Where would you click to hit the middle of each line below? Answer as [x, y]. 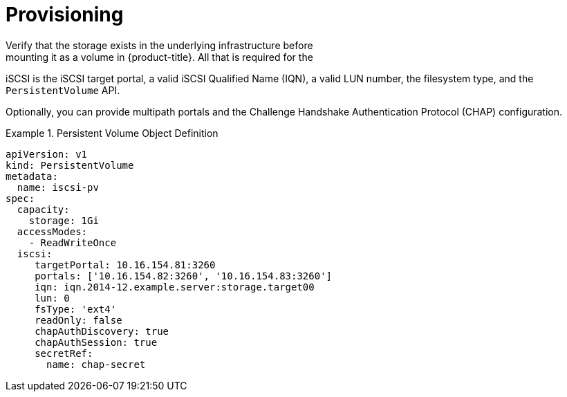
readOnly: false [78, 320]
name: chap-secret [96, 364]
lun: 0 [52, 298]
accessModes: [52, 231]
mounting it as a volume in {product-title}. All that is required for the [159, 57]
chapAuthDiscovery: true [102, 331]
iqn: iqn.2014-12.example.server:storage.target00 [175, 287]
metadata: [32, 176]
